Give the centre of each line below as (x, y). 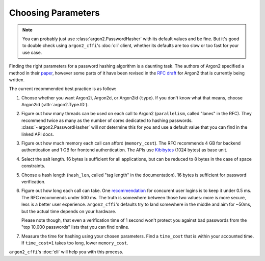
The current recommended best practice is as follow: (63, 89)
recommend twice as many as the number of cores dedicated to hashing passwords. (107, 120)
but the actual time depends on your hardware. (69, 211)
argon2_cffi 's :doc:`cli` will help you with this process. (66, 252)
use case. (32, 52)
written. (17, 80)
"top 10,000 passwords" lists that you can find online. (75, 227)
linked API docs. (38, 134)
